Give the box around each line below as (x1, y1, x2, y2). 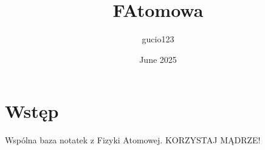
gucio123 (142, 33, 174, 45)
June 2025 (139, 53, 177, 65)
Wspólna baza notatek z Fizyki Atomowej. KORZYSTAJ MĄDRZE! (5, 134, 261, 146)
